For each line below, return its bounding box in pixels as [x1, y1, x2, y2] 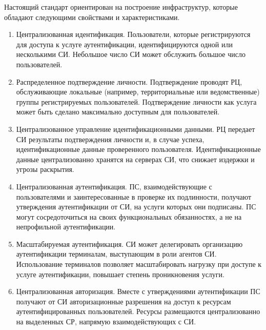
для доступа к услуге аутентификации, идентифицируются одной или [16, 38, 233, 49]
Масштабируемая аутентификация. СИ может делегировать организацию [16, 238, 243, 249]
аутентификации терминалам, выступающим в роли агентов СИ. [16, 248, 217, 259]
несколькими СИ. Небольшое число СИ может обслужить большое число [16, 49, 245, 60]
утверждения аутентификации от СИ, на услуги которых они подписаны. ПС [16, 201, 256, 212]
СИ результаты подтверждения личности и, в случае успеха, [16, 133, 204, 144]
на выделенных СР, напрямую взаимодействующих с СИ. [16, 316, 196, 327]
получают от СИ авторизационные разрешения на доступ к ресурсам [16, 296, 231, 306]
